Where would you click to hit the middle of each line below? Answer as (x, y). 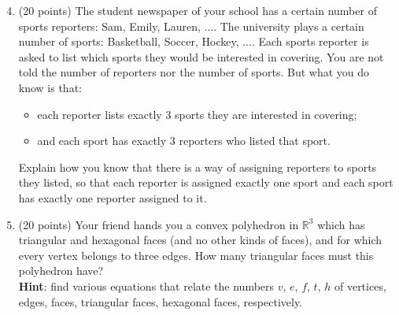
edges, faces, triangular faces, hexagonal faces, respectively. (161, 301)
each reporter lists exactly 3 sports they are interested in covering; (197, 114)
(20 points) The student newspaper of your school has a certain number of (198, 10)
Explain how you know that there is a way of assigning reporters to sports (198, 167)
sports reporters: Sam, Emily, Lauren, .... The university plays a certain (191, 26)
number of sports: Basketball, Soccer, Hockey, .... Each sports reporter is (194, 41)
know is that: (50, 87)
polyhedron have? (61, 271)
